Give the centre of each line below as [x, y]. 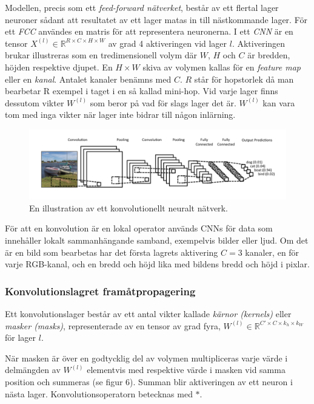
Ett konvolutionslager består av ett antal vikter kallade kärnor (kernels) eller [148, 313]
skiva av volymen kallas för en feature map [222, 67]
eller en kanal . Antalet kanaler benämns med [88, 79]
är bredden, [269, 55]
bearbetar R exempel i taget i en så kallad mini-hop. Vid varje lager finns [142, 91]
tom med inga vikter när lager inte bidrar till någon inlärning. [120, 115]
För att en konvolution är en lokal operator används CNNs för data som [139, 228]
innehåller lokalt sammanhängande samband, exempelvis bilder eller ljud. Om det [157, 240]
